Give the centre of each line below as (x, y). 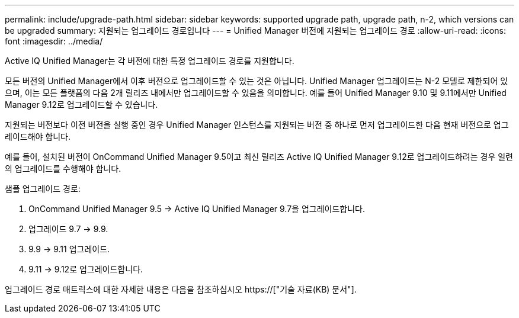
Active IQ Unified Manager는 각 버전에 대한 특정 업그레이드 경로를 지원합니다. (150, 61)
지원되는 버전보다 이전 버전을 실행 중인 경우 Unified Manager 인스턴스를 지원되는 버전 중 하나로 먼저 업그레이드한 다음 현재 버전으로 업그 (257, 125)
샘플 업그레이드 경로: (43, 189)
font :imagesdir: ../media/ (54, 41)
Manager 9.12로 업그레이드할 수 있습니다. (81, 105)
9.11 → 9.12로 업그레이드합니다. (86, 269)
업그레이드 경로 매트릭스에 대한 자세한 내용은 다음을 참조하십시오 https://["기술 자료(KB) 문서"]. (181, 289)
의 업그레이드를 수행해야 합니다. (63, 168)
